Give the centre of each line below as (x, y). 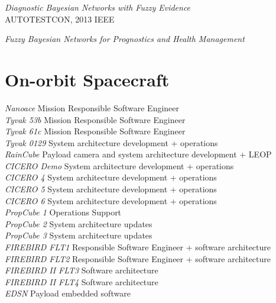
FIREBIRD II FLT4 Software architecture (82, 281)
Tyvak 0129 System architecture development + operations (111, 142)
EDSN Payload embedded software (68, 293)
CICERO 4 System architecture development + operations (111, 177)
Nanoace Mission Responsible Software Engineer (92, 107)
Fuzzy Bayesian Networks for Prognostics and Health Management (125, 39)
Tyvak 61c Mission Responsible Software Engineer (95, 131)
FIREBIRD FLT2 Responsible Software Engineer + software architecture (138, 258)
